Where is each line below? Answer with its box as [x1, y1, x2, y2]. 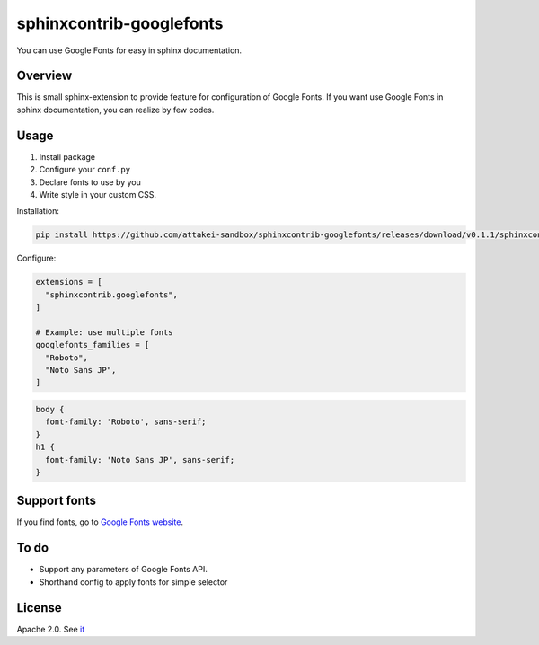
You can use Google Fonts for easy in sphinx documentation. [16, 45, 243, 56]
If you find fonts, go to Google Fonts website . [16, 517, 184, 527]
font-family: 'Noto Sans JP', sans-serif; [45, 455, 235, 464]
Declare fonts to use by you [39, 176, 141, 188]
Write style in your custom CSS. [39, 189, 157, 199]
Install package [39, 151, 96, 162]
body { [35, 404, 65, 414]
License [16, 600, 62, 615]
